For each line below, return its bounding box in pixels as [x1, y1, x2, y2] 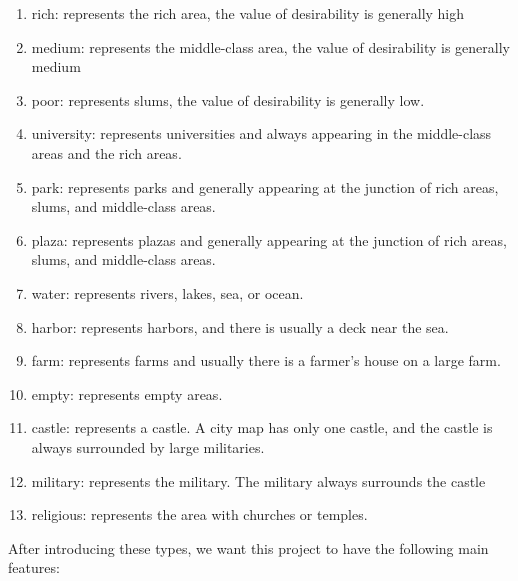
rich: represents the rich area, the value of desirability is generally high [31, 3, 465, 23]
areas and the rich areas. [31, 142, 182, 163]
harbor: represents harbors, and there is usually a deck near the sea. [31, 316, 449, 337]
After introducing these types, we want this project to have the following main [8, 537, 489, 558]
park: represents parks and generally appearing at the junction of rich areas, [31, 176, 499, 197]
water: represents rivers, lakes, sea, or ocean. [31, 282, 304, 303]
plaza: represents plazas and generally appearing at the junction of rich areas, [31, 229, 507, 250]
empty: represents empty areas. [31, 383, 223, 404]
